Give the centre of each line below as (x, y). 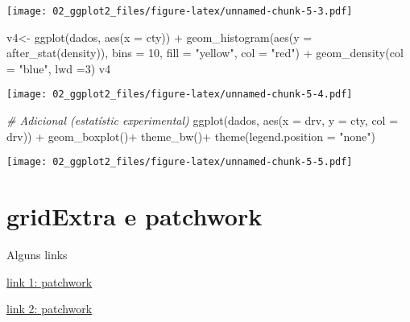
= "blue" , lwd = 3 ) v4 (59, 68)
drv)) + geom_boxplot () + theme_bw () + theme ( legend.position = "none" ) (191, 136)
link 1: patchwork (50, 281)
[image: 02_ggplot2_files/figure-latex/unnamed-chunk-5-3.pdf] (180, 11)
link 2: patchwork (50, 309)
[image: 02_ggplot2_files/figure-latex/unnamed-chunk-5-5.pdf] (180, 162)
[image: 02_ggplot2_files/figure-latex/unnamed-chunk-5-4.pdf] (180, 95)
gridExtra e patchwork (135, 216)
